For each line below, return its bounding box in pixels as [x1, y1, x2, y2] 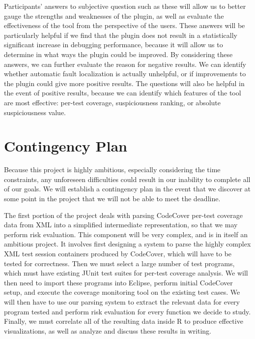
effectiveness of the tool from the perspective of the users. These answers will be [4, 20, 245, 31]
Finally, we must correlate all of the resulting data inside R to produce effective [4, 316, 243, 326]
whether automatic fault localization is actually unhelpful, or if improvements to [4, 68, 246, 79]
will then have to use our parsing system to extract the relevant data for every [4, 296, 240, 307]
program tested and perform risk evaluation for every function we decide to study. [4, 306, 251, 316]
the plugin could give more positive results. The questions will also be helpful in [4, 78, 245, 88]
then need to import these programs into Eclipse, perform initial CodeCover [4, 277, 233, 287]
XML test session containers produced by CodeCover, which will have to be [4, 248, 232, 258]
